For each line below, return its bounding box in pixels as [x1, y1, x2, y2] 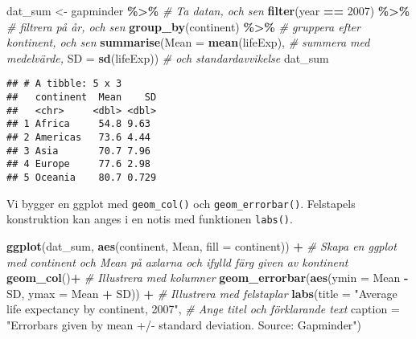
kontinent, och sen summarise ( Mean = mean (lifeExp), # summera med [6, 34, 370, 51]
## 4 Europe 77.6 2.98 [6, 158, 150, 170]
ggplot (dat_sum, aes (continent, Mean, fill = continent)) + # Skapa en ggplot [6, 237, 397, 254]
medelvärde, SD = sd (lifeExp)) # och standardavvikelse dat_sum [6, 49, 329, 66]
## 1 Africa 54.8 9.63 [6, 118, 150, 130]
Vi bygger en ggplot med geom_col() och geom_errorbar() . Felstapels [6, 194, 356, 211]
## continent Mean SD [6, 92, 157, 104]
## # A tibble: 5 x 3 [6, 78, 122, 90]
